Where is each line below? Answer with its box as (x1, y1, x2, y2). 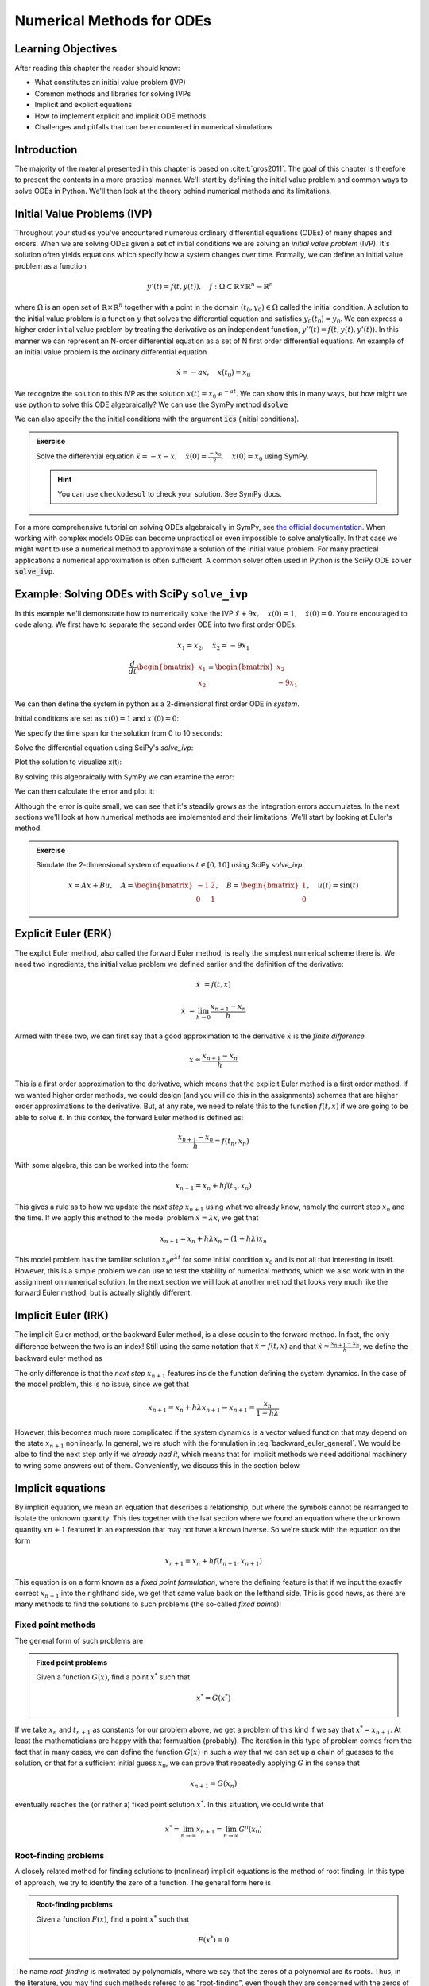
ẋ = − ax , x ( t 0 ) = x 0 (176, 368, 251, 379)
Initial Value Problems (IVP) (14, 207, 153, 220)
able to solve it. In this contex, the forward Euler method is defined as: (14, 1112, 244, 1122)
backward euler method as (14, 1354, 102, 1363)
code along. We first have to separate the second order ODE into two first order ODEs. (14, 620, 297, 629)
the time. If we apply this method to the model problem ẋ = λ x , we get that (14, 1213, 259, 1223)
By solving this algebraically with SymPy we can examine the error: (14, 771, 234, 782)
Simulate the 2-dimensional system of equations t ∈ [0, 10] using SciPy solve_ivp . (36, 860, 305, 870)
